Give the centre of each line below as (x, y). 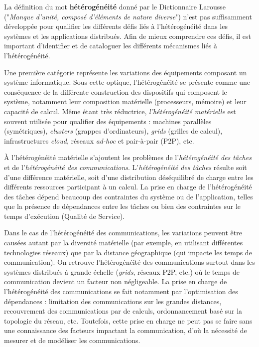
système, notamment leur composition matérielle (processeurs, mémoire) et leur (125, 101)
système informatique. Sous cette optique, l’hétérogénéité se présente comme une (127, 82)
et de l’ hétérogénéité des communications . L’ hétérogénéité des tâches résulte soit (126, 167)
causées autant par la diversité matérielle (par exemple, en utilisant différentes (124, 243)
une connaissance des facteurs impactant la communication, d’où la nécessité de (126, 330)
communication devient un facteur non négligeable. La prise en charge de (116, 281)
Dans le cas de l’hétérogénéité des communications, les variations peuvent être (123, 233)
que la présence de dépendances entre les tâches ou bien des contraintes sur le (123, 206)
